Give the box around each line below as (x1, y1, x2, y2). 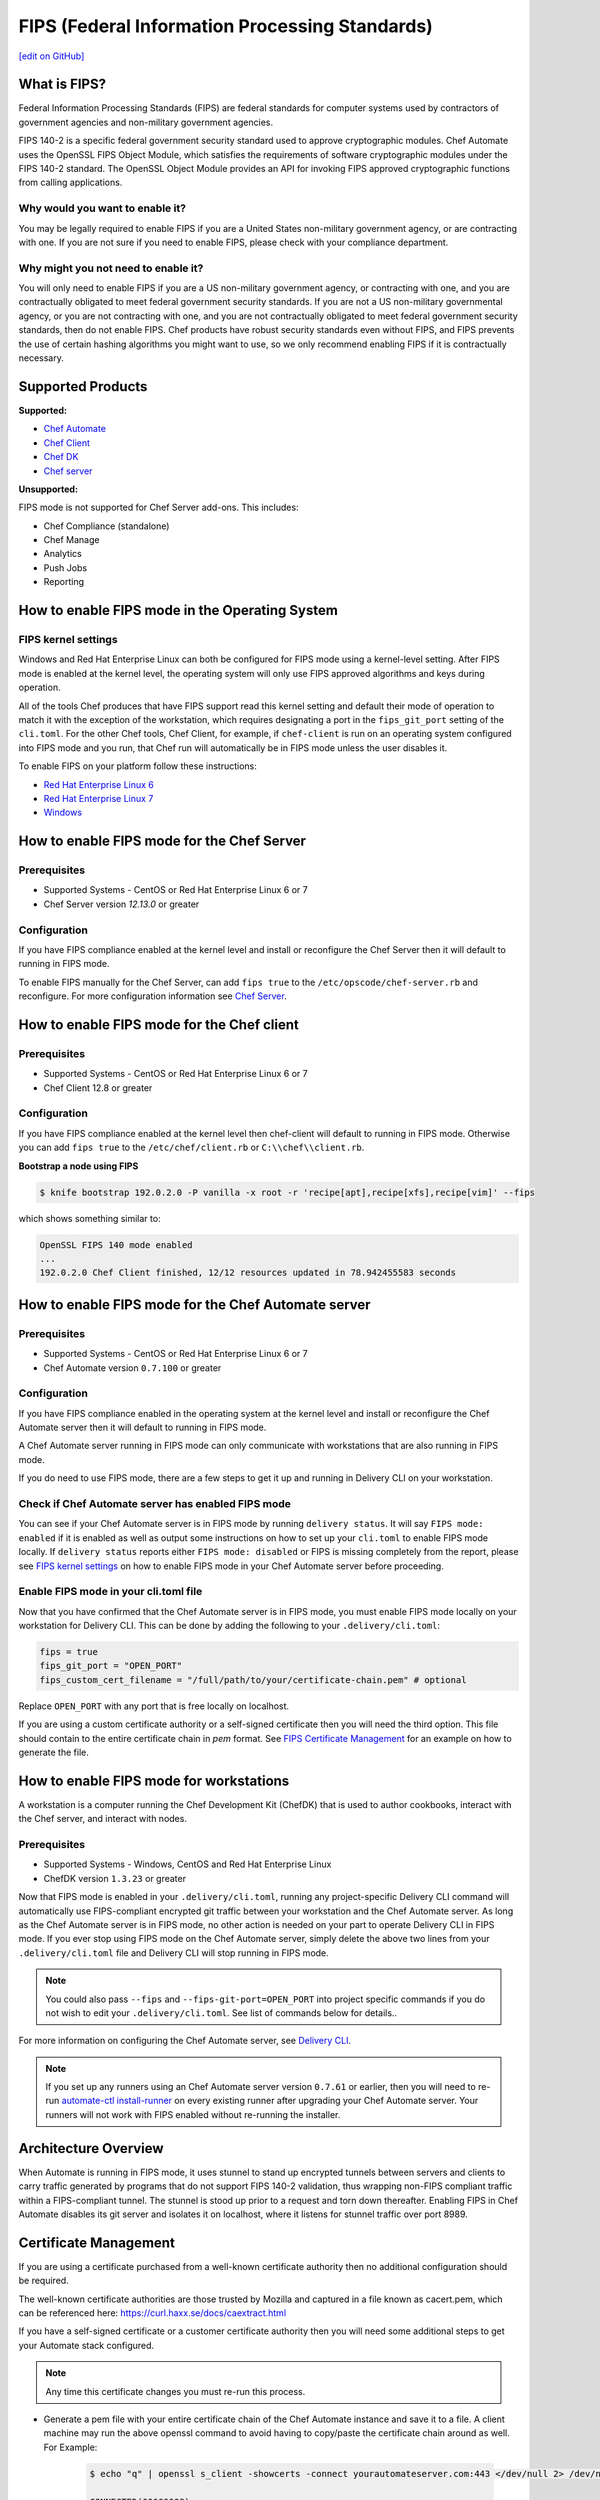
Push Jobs (43, 561, 88, 574)
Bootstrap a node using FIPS (18, 1160, 139, 1172)
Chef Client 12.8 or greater (43, 1081, 153, 1094)
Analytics (43, 548, 82, 560)
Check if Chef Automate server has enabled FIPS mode (18, 1496, 292, 1510)
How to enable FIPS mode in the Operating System (18, 602, 339, 619)
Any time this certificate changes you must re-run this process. (45, 2385, 306, 2397)
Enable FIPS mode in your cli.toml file (18, 1585, 203, 1599)
